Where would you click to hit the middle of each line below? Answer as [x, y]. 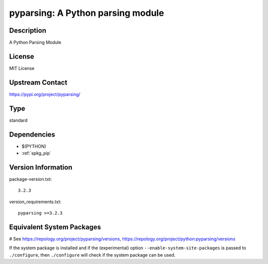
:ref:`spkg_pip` [36, 153]
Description [28, 30]
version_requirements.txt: [35, 202]
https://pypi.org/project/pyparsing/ [45, 94]
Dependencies [32, 134]
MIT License [22, 68]
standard [18, 120]
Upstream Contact [38, 82]
